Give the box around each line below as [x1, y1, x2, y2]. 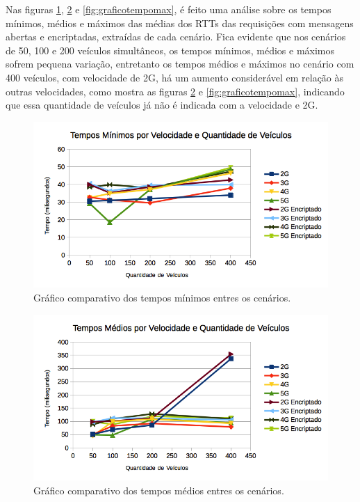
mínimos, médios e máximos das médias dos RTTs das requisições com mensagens [6, 15, 354, 30]
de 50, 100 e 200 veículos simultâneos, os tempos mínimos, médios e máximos [6, 42, 335, 57]
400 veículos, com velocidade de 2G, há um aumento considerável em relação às [6, 70, 344, 84]
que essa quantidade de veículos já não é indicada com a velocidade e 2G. [6, 97, 318, 112]
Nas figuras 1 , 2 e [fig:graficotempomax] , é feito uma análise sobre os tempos [6, 2, 332, 16]
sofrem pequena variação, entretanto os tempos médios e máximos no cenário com [6, 56, 354, 71]
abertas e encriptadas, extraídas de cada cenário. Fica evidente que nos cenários [6, 29, 346, 44]
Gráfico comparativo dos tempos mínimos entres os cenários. [33, 290, 291, 304]
